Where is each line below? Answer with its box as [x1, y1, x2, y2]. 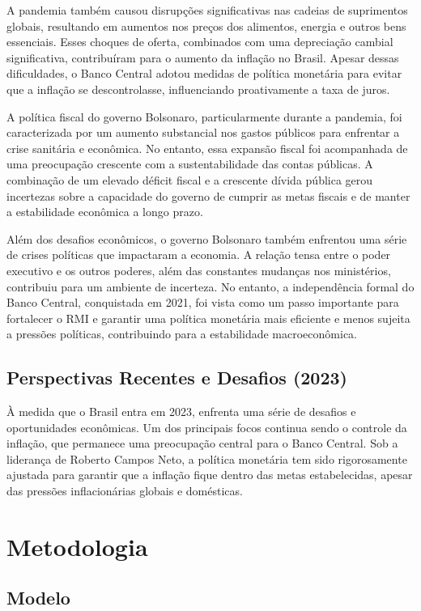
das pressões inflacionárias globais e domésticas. [6, 482, 243, 499]
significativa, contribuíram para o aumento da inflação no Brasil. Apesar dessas [6, 49, 399, 66]
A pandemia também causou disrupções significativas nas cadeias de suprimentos [6, 2, 408, 18]
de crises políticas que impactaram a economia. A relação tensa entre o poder [6, 246, 391, 263]
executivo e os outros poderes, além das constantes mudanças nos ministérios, [6, 261, 391, 278]
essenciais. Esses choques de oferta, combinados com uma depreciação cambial [6, 33, 393, 50]
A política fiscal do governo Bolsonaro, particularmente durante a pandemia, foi [6, 108, 402, 125]
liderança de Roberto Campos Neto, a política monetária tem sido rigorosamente [6, 450, 407, 467]
